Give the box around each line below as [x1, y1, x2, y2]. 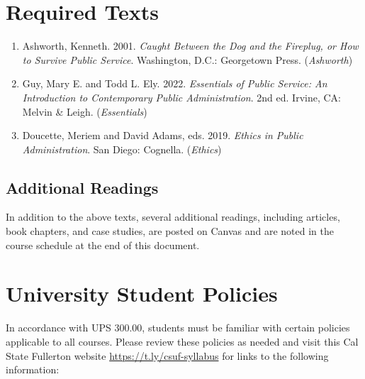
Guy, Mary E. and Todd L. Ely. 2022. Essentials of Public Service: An [22, 76, 327, 91]
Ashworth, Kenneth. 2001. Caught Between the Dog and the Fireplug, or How [22, 38, 359, 53]
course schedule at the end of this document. [6, 237, 200, 252]
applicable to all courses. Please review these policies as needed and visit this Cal [6, 334, 359, 348]
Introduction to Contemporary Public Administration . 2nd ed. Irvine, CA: [22, 89, 341, 104]
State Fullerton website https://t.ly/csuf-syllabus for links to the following [6, 348, 329, 363]
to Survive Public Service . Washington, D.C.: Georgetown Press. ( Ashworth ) [22, 52, 353, 67]
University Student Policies [6, 279, 278, 308]
